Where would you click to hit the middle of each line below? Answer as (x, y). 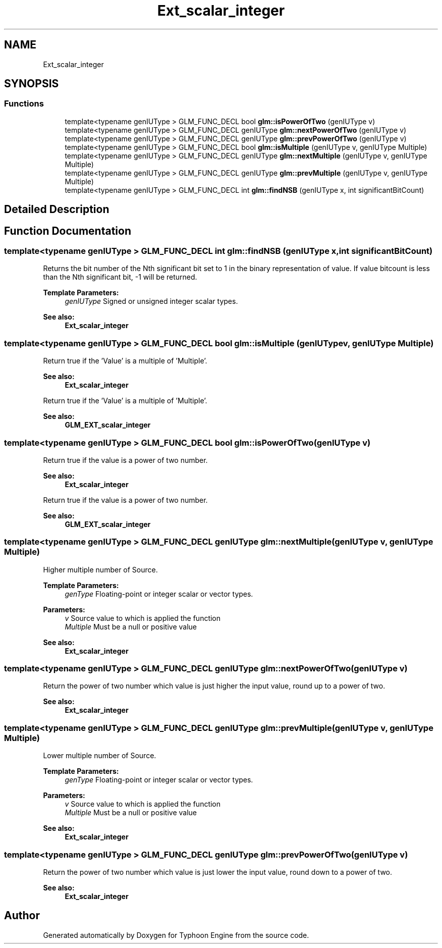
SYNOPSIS (32, 84)
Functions (24, 104)
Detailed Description (57, 209)
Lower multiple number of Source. (100, 756)
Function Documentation (68, 231)
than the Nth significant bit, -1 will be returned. (120, 277)
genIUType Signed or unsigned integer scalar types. (151, 301)
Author (22, 916)
